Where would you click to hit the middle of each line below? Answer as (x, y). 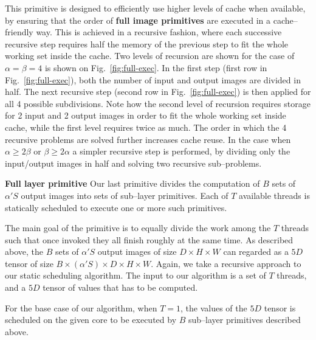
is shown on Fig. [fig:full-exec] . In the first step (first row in (156, 67)
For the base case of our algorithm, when (81, 307)
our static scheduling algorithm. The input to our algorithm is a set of (136, 275)
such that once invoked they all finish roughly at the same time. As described (149, 239)
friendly (19, 32)
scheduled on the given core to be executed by (91, 320)
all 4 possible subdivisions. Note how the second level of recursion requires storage (158, 103)
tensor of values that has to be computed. (120, 287)
